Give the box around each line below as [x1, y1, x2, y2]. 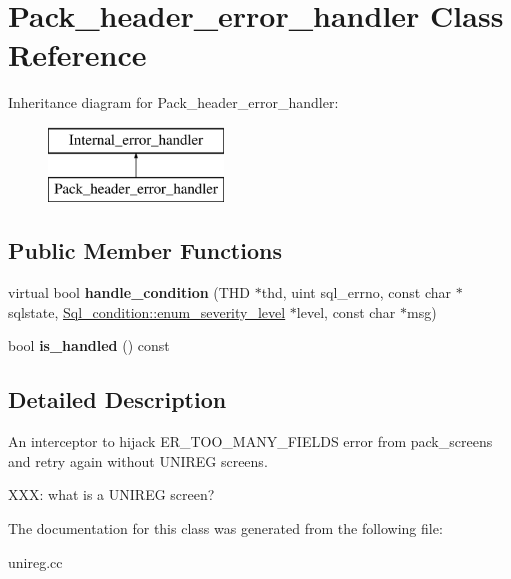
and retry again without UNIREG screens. [8, 450, 268, 471]
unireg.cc [8, 551, 63, 572]
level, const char [296, 301, 396, 322]
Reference [8, 34, 147, 75]
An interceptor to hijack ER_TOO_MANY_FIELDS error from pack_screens [8, 431, 493, 452]
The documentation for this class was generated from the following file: [8, 518, 443, 539]
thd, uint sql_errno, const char [261, 282, 452, 303]
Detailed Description [8, 384, 227, 415]
